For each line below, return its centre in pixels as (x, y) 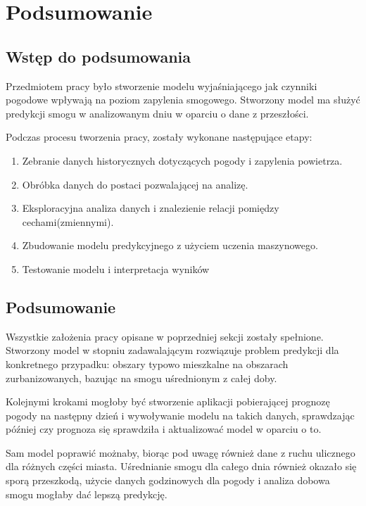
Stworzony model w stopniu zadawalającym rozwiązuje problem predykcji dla (172, 350)
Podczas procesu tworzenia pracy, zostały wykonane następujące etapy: (159, 137)
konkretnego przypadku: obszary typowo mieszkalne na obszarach (147, 363)
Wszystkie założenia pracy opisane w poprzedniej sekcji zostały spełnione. (165, 336)
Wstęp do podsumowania (99, 56)
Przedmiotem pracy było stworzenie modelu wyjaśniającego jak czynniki (162, 86)
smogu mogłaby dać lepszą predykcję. (87, 494)
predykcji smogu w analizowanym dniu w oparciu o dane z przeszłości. (157, 113)
